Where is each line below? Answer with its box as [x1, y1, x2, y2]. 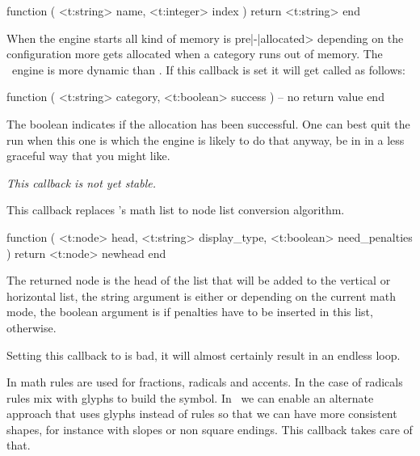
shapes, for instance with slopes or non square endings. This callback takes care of [6, 420, 413, 437]
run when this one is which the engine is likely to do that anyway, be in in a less [6, 131, 405, 148]
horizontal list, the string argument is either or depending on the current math [6, 287, 396, 304]
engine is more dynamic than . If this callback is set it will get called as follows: [11, 61, 405, 78]
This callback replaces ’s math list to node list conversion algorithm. [6, 201, 345, 218]
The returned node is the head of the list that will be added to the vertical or [6, 272, 391, 289]
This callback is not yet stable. [6, 174, 157, 191]
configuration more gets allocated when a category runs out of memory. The [6, 45, 383, 62]
